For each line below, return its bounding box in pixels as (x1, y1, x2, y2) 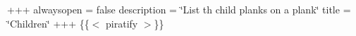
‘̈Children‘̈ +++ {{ (7, 16, 90, 30)
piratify (106, 16, 138, 30)
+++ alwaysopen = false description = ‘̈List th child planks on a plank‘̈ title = (7, 2, 351, 16)
